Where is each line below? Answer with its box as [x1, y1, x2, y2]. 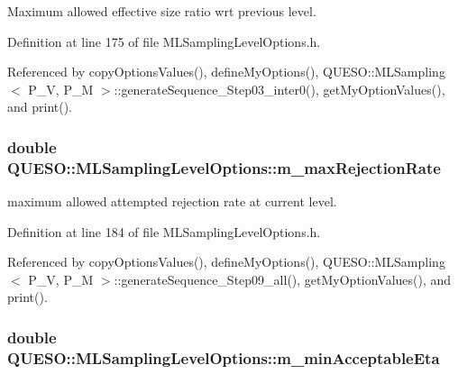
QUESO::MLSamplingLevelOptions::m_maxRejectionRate [7, 156, 441, 178]
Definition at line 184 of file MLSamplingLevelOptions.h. [7, 222, 321, 241]
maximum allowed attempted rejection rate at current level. [7, 192, 337, 211]
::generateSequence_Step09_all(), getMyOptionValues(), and [114, 269, 452, 288]
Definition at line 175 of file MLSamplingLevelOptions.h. [7, 32, 321, 50]
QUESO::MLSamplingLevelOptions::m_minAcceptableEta [7, 346, 440, 369]
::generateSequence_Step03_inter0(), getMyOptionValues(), [114, 79, 445, 98]
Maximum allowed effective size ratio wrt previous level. [7, 2, 316, 20]
